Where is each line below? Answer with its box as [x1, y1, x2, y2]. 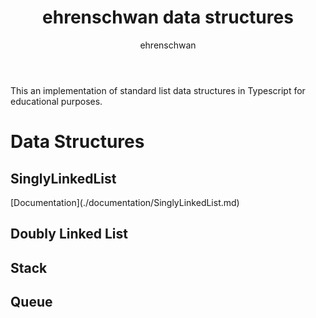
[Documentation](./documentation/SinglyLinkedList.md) [10, 196, 240, 208]
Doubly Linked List [10, 226, 128, 243]
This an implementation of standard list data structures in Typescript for [10, 84, 306, 96]
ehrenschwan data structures [42, 6, 294, 29]
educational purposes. [10, 95, 103, 107]
